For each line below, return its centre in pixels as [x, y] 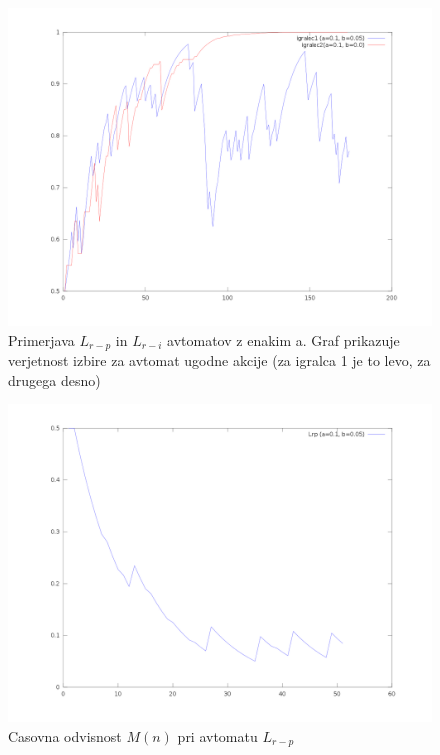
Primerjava [41, 339]
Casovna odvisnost [65, 735]
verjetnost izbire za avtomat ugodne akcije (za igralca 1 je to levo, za [219, 360]
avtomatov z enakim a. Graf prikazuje [283, 339]
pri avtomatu [217, 735]
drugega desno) [54, 379]
